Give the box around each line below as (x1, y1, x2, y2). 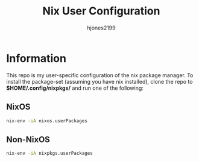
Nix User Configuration (42, 4, 160, 18)
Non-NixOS (6, 134, 50, 145)
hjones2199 (87, 24, 116, 31)
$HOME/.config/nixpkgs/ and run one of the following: (6, 84, 144, 92)
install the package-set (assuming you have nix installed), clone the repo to (6, 78, 193, 85)
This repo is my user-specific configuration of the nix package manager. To (6, 71, 194, 79)
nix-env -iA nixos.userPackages (6, 117, 87, 124)
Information (6, 51, 66, 65)
